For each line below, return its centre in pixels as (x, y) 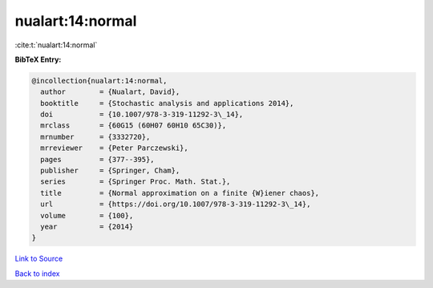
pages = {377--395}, (98, 159)
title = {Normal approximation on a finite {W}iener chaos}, (180, 193)
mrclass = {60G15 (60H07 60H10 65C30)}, (134, 126)
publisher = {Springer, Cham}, (110, 171)
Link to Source (39, 259)
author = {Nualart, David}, (110, 92)
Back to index (37, 274)
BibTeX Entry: (38, 59)
